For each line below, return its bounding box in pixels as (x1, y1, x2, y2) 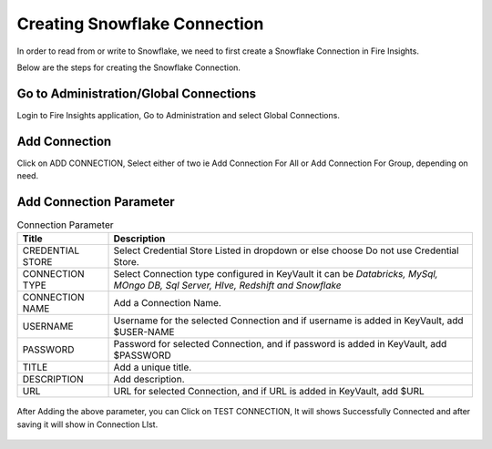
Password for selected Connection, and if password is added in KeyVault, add (113, 338, 447, 351)
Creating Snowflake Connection (16, 14, 264, 34)
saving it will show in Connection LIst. (16, 419, 159, 430)
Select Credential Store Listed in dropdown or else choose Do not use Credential (113, 244, 459, 257)
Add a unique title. (113, 361, 192, 373)
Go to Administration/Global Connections (16, 86, 257, 101)
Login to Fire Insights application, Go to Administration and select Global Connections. (16, 109, 341, 120)
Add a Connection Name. (113, 297, 222, 310)
